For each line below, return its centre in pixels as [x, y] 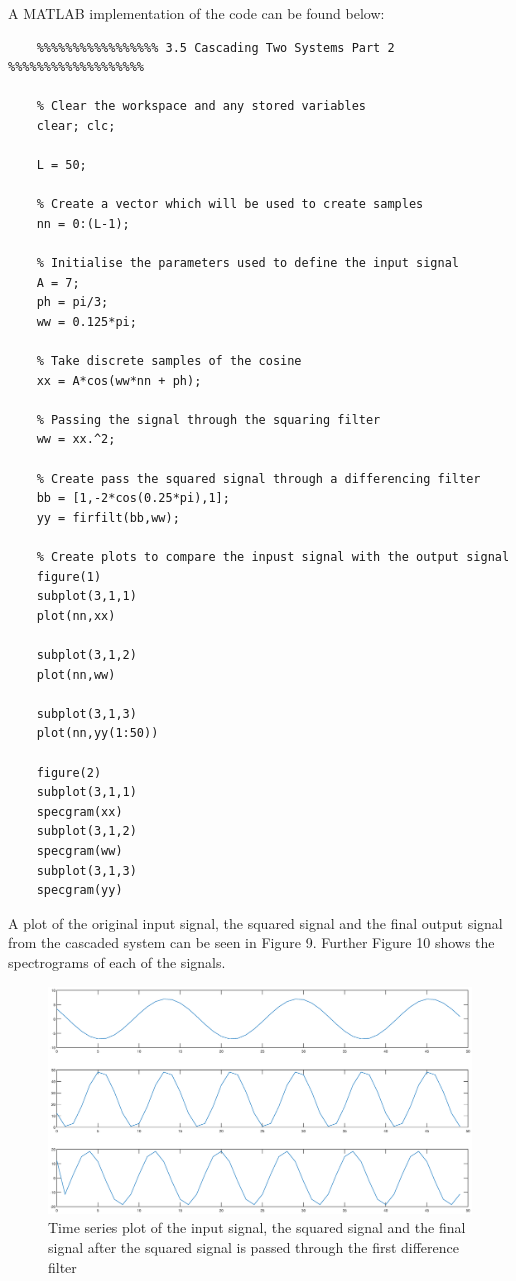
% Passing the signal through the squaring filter [208, 419]
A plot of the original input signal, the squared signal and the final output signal [255, 922]
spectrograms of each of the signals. [117, 961]
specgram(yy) [79, 890]
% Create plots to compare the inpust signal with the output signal [273, 557]
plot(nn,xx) [76, 615]
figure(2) [69, 772]
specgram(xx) [79, 811]
